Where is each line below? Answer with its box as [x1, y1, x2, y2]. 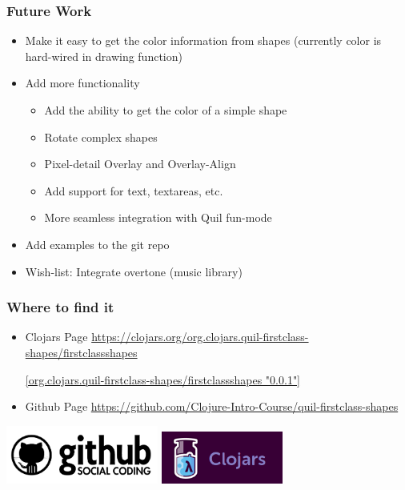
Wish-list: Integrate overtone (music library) [25, 263, 243, 279]
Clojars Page [25, 328, 88, 345]
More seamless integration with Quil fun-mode [44, 209, 272, 226]
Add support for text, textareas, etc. [44, 182, 223, 199]
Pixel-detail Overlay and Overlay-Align [44, 155, 236, 172]
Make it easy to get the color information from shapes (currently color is [25, 32, 382, 49]
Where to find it [6, 297, 114, 317]
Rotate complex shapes [44, 128, 158, 145]
